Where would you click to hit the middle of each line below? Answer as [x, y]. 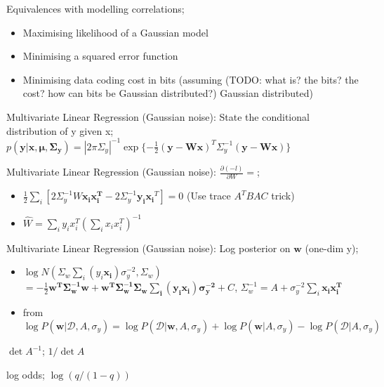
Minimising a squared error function [100, 56]
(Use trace [209, 196]
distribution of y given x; [60, 130]
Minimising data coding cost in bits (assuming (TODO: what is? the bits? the [191, 79]
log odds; [26, 374]
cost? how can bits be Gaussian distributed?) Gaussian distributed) [168, 93]
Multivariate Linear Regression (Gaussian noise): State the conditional [158, 116]
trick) [283, 196]
